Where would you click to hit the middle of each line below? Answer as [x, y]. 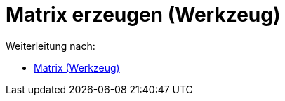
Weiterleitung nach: [51, 46]
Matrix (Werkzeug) [77, 67]
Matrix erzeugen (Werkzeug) [143, 15]
